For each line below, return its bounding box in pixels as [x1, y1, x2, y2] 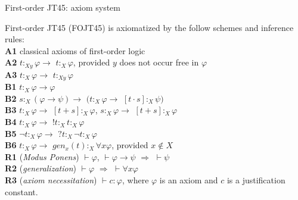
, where [122, 174, 149, 186]
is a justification [226, 174, 285, 186]
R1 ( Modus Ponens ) [5, 150, 79, 162]
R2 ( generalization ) [5, 162, 76, 174]
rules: [5, 33, 24, 45]
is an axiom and [159, 174, 218, 186]
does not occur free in [119, 56, 199, 68]
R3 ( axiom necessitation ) [5, 174, 97, 186]
